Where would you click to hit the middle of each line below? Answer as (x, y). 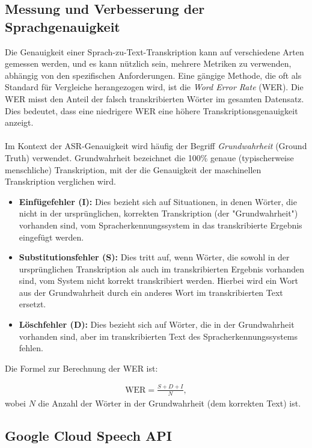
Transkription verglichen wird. (60, 181)
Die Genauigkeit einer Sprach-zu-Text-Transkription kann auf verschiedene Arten (154, 51)
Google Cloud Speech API (88, 435)
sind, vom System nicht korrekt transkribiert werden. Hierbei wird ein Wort (158, 281)
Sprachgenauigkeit (63, 26)
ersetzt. (32, 304)
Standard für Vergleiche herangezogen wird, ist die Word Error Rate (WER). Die (154, 87)
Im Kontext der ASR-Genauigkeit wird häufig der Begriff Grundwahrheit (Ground (156, 146)
